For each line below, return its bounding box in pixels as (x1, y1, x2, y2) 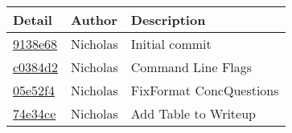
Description (130, 10, 206, 29)
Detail (13, 10, 52, 29)
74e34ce (13, 104, 56, 123)
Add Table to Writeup (130, 104, 256, 123)
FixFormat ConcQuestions (130, 81, 279, 99)
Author (71, 10, 117, 29)
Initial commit (130, 34, 212, 53)
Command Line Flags (130, 58, 253, 76)
